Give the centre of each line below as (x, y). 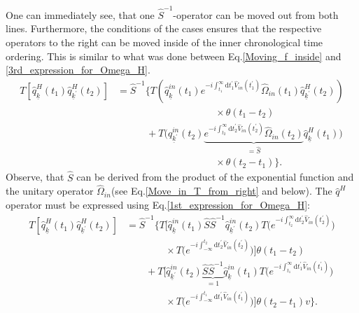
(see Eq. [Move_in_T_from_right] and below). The (221, 191)
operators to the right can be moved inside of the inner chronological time (164, 42)
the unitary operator (50, 191)
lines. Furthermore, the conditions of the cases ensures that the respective (164, 28)
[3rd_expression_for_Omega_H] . (78, 70)
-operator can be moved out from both (256, 14)
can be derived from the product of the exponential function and (215, 177)
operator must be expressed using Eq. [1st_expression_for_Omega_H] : (158, 204)
